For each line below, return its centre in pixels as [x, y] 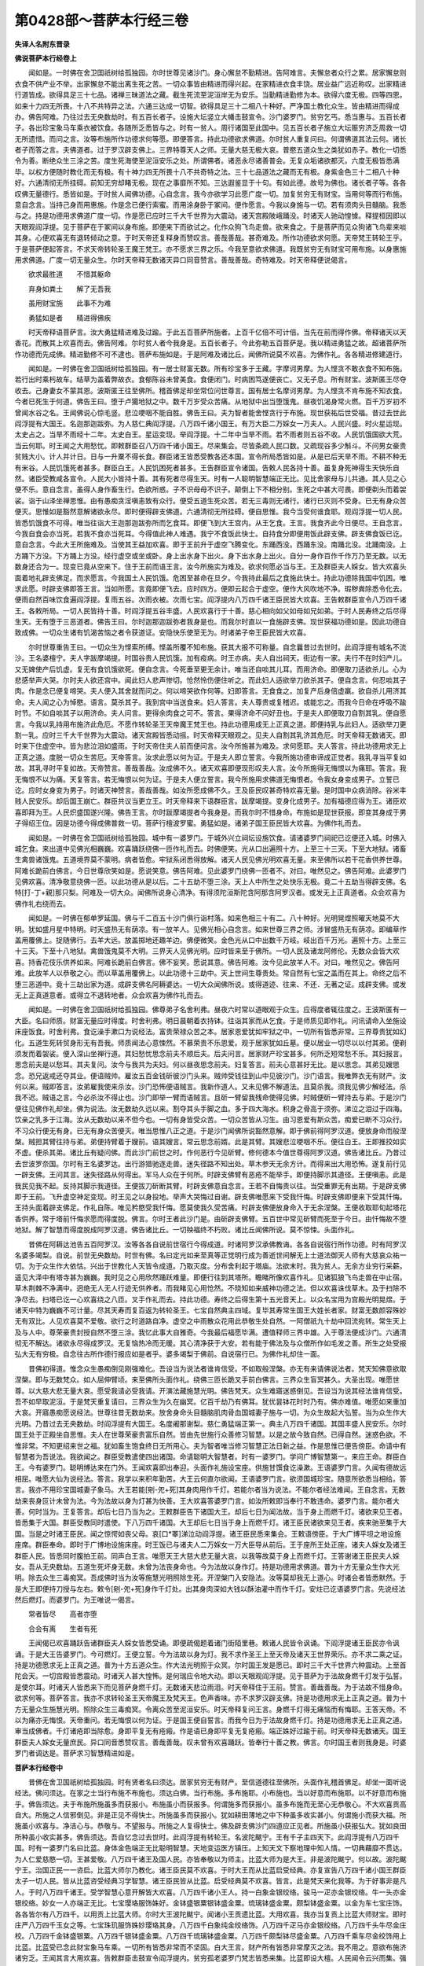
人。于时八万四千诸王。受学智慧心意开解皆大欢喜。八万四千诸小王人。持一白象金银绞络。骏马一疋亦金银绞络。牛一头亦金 [210, 1892]
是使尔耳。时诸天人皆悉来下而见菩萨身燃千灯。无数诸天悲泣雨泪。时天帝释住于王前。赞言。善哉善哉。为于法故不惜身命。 [210, 1687]
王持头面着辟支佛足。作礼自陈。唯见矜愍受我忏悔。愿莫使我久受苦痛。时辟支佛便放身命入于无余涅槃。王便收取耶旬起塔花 [210, 1208]
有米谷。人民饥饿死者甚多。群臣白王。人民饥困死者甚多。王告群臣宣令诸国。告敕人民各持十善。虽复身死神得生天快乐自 [207, 467]
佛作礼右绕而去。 [42, 904]
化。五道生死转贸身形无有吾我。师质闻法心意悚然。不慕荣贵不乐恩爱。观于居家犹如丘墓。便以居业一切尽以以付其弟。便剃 [210, 1043]
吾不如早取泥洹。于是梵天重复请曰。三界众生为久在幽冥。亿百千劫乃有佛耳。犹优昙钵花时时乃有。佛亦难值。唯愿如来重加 [210, 1402]
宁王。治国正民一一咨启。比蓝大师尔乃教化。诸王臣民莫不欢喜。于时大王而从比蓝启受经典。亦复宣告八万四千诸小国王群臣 [210, 1870]
